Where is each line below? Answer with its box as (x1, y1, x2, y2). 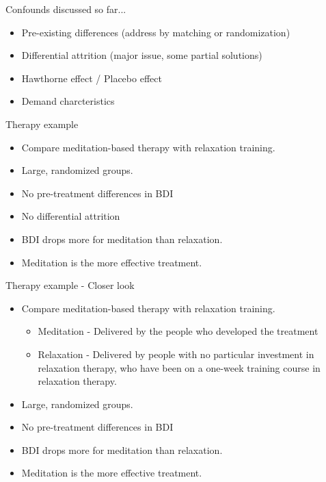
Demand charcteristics (21, 94, 115, 108)
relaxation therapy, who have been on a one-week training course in (38, 360, 321, 375)
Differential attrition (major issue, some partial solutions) (21, 48, 262, 62)
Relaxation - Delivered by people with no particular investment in (38, 346, 314, 361)
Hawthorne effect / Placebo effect (21, 71, 162, 85)
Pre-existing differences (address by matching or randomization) (21, 25, 290, 39)
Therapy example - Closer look (5, 278, 135, 292)
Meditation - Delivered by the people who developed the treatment (38, 324, 318, 338)
